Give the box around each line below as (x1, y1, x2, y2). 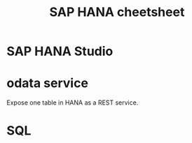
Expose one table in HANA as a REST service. (6, 98, 139, 107)
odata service (6, 75, 89, 91)
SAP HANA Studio (6, 43, 114, 59)
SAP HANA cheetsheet (49, 4, 185, 20)
